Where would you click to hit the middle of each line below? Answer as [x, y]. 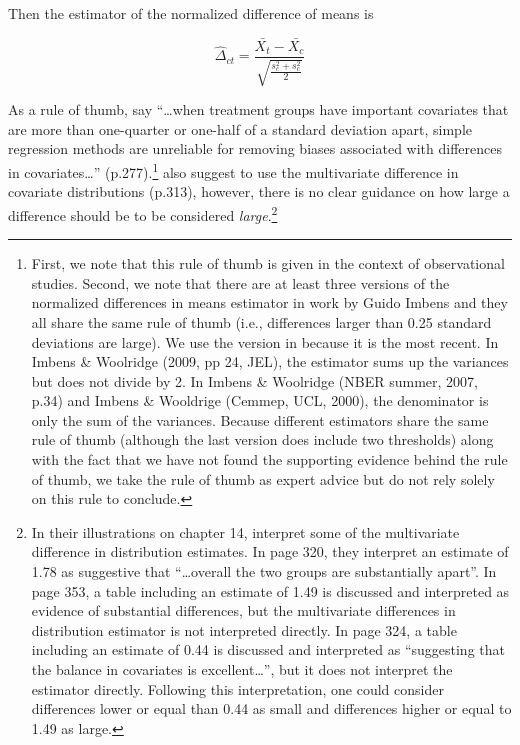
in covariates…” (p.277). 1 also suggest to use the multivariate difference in [233, 170]
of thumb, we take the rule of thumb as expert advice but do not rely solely [263, 478]
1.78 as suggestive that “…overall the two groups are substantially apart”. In [264, 571]
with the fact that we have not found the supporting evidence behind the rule [269, 459]
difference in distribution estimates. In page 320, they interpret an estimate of [270, 551]
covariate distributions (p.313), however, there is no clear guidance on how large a [259, 191]
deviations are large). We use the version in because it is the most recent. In [265, 341]
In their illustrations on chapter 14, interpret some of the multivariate [245, 531]
